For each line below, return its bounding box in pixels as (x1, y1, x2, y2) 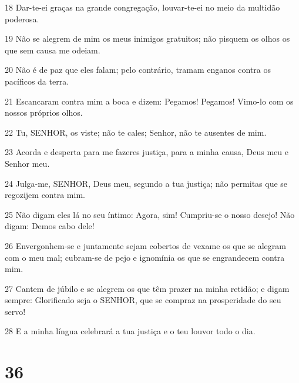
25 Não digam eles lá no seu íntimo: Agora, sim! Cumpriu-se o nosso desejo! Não (5, 208, 295, 220)
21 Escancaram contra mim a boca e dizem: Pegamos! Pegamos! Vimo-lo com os (5, 95, 294, 107)
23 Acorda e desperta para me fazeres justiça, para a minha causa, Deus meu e (5, 146, 288, 158)
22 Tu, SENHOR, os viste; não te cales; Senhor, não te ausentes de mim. (5, 126, 267, 138)
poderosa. (5, 12, 39, 25)
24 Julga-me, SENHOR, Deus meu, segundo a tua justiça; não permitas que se (5, 177, 288, 189)
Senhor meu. (5, 157, 50, 169)
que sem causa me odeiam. (5, 43, 100, 56)
